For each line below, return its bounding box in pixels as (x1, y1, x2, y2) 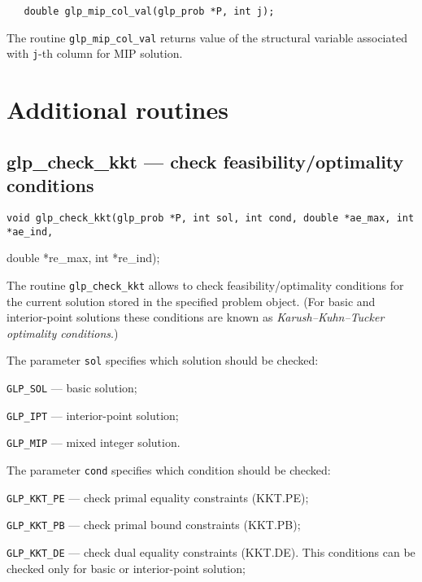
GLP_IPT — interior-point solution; (7, 406, 179, 423)
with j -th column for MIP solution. (7, 45, 183, 62)
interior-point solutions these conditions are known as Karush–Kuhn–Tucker (7, 309, 385, 326)
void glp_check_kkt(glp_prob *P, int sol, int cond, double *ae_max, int (7, 212, 415, 224)
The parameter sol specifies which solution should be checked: (7, 352, 319, 369)
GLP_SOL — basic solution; (7, 379, 137, 396)
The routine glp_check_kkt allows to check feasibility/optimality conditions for (7, 276, 404, 293)
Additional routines (7, 93, 228, 126)
